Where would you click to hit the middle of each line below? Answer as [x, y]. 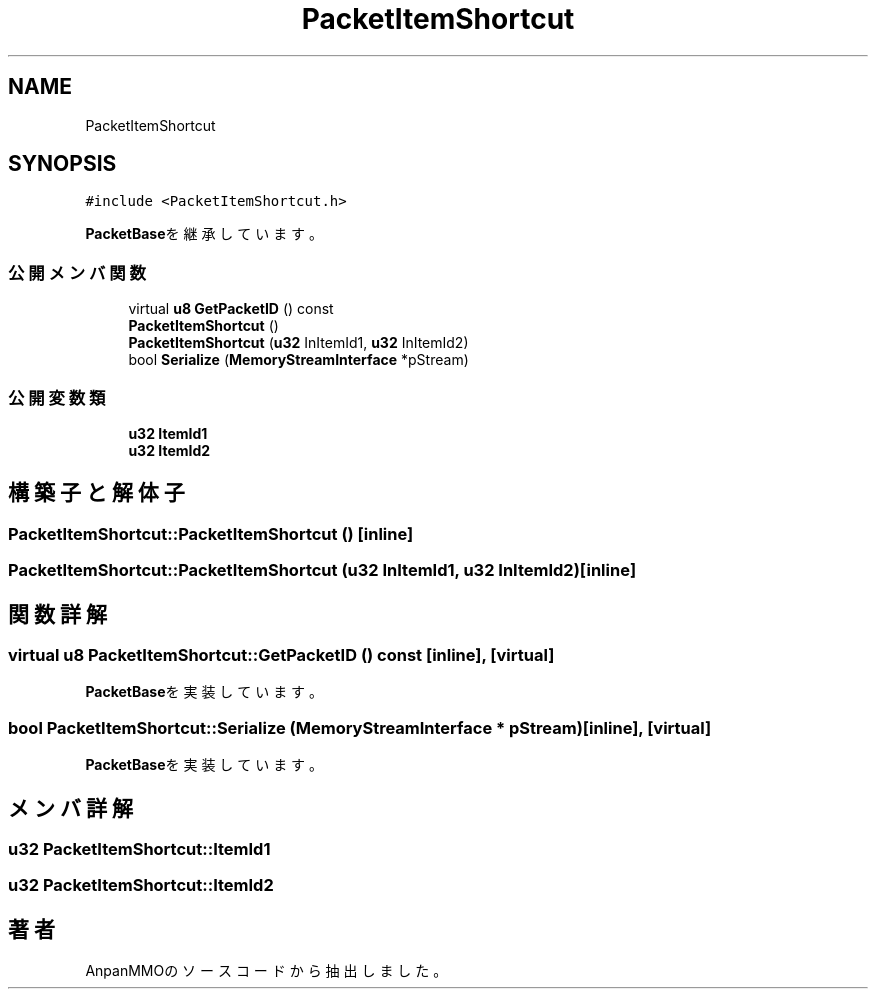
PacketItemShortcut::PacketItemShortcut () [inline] [211, 533]
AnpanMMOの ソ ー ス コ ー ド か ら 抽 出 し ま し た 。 [266, 971]
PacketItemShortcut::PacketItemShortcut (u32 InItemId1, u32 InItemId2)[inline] [322, 570]
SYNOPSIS [62, 164]
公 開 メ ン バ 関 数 [77, 272]
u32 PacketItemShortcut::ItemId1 [139, 848]
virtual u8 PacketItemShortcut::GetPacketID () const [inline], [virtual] [281, 655]
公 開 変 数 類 [57, 397]
